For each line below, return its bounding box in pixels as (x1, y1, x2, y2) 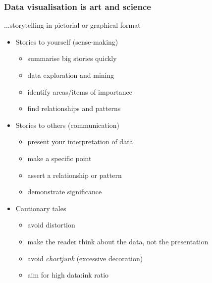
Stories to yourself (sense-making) (15, 36, 118, 47)
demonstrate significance (27, 186, 102, 197)
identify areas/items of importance (27, 86, 132, 97)
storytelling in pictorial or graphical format (9, 20, 141, 30)
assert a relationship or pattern (27, 170, 122, 180)
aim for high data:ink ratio (27, 270, 109, 280)
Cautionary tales (15, 203, 66, 213)
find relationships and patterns (27, 103, 121, 113)
